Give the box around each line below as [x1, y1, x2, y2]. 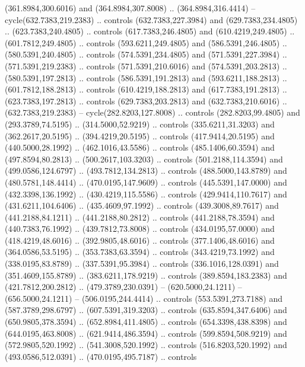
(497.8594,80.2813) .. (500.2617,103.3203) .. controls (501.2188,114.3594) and [5, 152, 283, 165]
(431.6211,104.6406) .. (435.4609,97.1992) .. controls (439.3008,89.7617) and [5, 199, 279, 212]
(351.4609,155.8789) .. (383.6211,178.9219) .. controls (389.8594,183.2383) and [5, 269, 287, 281]
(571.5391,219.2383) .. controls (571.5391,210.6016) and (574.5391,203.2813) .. [5, 59, 287, 72]
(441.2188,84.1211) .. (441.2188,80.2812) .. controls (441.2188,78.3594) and [5, 210, 275, 223]
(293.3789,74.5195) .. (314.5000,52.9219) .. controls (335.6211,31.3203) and [5, 117, 275, 130]
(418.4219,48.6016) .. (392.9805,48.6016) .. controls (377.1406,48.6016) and [5, 234, 275, 246]
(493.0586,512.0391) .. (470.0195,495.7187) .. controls [5, 350, 197, 362]
